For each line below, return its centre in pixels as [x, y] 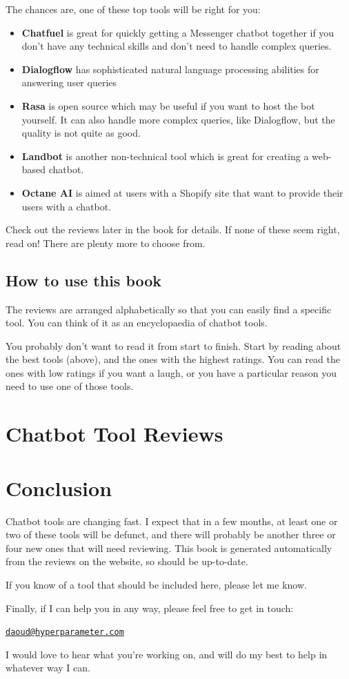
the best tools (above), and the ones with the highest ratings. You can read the [173, 359]
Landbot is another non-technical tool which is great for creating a [165, 156]
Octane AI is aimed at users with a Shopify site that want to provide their [182, 192]
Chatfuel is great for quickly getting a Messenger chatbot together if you [178, 32]
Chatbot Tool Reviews [114, 434]
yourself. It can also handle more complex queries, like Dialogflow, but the [178, 119]
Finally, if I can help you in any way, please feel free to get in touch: [150, 608]
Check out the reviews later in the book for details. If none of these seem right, [173, 229]
